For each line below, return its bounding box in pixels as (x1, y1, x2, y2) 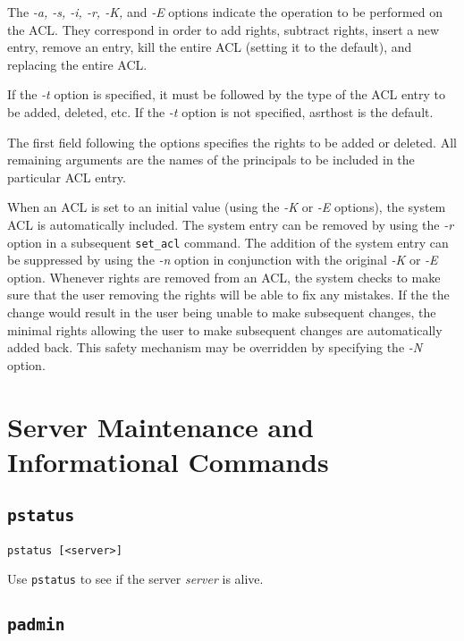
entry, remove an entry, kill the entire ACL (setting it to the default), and (7, 38, 412, 56)
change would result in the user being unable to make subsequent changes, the (7, 302, 436, 321)
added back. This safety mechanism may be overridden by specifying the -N (7, 338, 423, 357)
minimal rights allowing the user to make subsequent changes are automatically (7, 320, 443, 339)
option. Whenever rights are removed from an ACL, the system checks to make (7, 267, 441, 286)
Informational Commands (7, 443, 329, 479)
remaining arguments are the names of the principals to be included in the (7, 150, 415, 169)
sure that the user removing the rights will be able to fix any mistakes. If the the (7, 285, 450, 304)
